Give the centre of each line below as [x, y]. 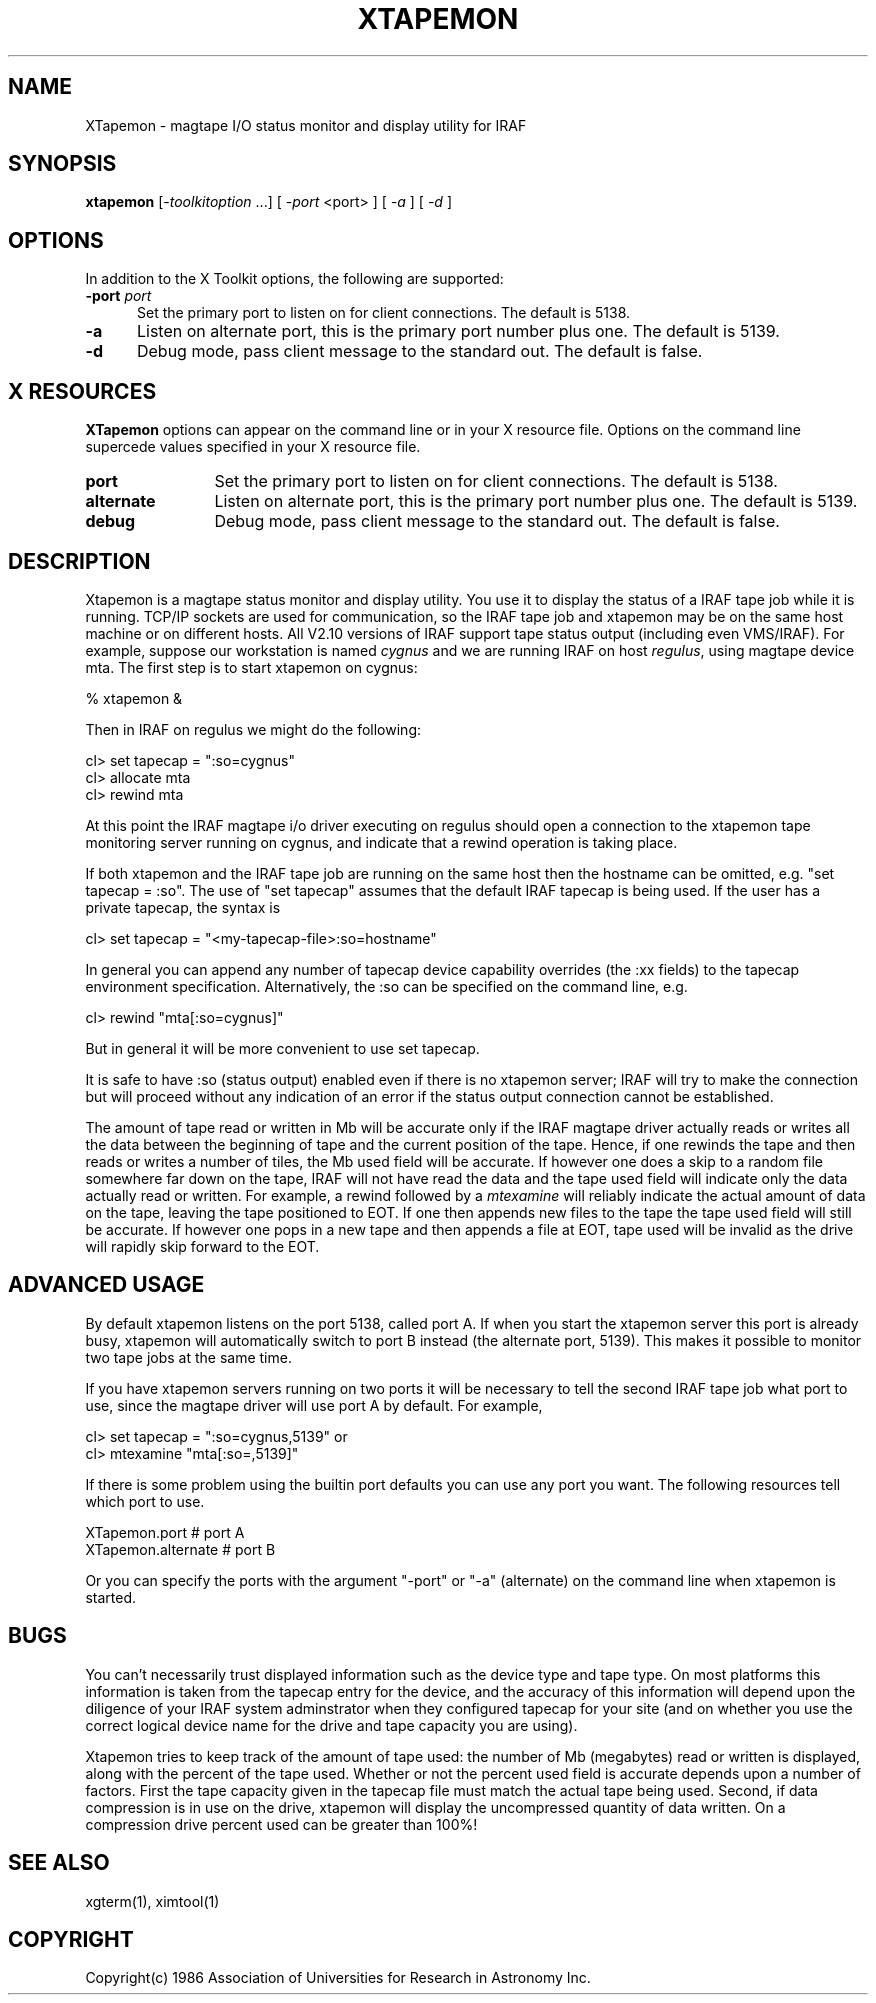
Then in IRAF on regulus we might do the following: [253, 729]
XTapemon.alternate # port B [180, 1549]
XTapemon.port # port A [165, 1532]
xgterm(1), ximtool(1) [152, 1901]
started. [110, 1597]
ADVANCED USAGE [106, 1285]
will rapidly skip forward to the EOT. [202, 1246]
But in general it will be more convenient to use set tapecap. [282, 1048]
